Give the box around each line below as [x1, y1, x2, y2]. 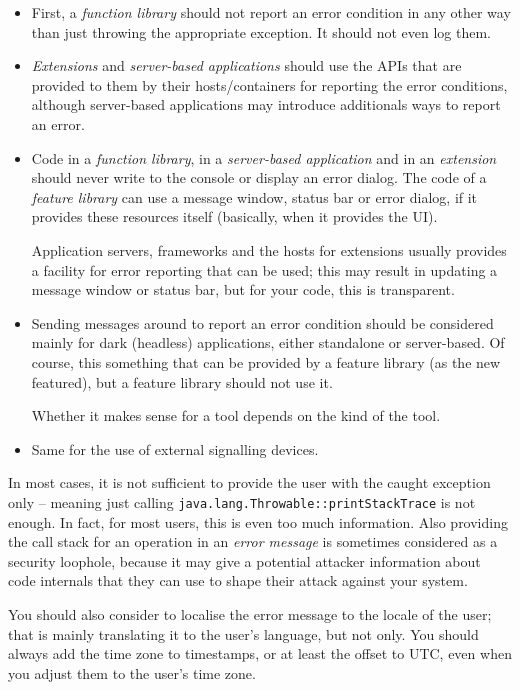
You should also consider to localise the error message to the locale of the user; [8, 603, 492, 624]
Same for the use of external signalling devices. [31, 438, 319, 459]
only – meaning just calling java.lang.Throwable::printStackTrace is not [8, 491, 476, 512]
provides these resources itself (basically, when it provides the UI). [31, 206, 438, 227]
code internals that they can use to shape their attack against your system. [8, 570, 468, 591]
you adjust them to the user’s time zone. [8, 662, 256, 683]
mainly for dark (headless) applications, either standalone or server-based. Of [31, 332, 505, 353]
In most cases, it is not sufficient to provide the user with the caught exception [8, 472, 491, 493]
